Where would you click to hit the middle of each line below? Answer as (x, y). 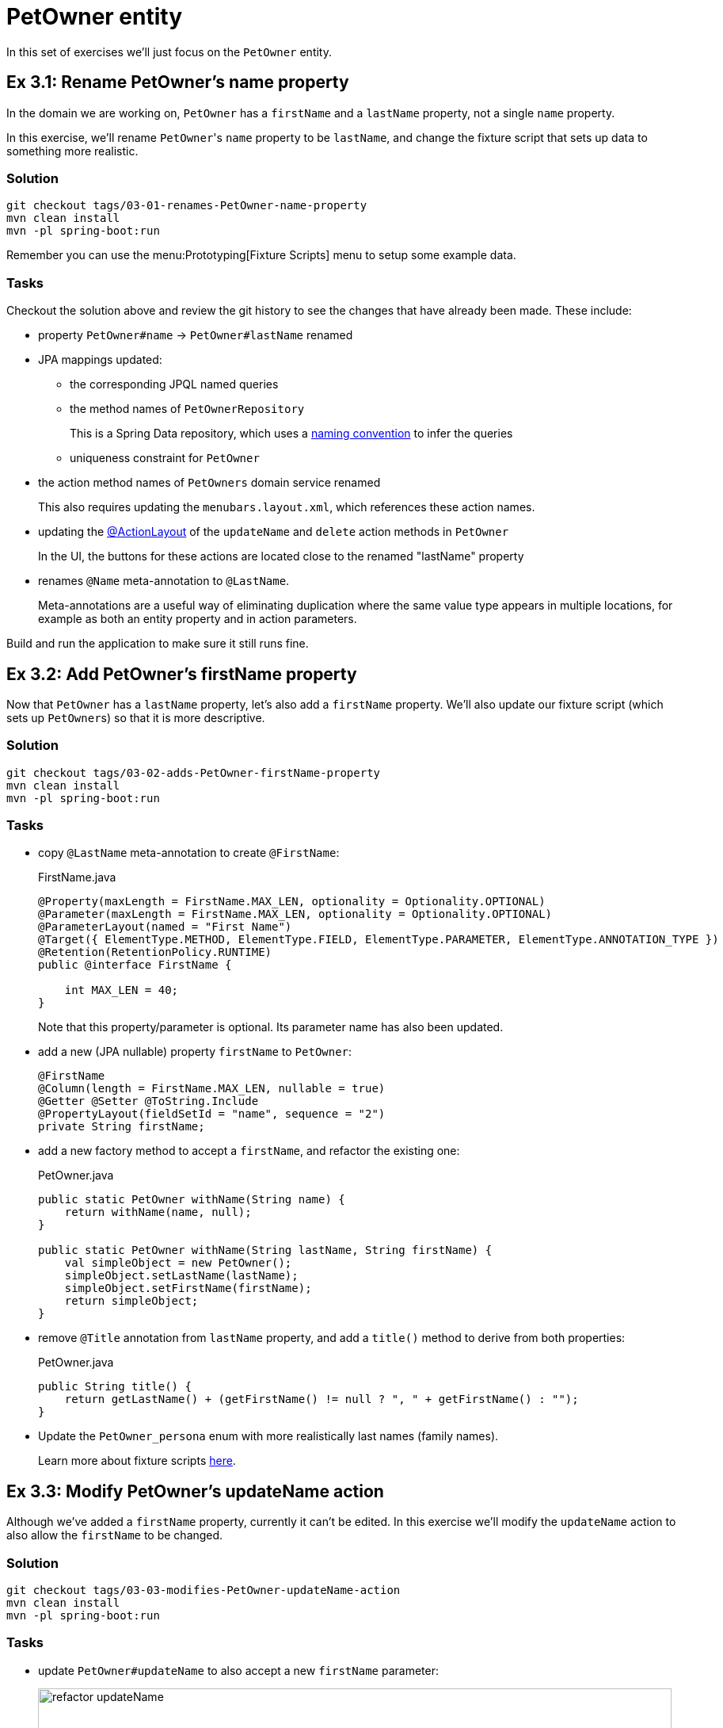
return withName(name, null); (158, 1212)
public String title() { (115, 1387)
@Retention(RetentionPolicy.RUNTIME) (155, 952)
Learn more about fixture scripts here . (137, 1461)
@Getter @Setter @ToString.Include (148, 1101)
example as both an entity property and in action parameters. (198, 619)
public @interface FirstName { (135, 965)
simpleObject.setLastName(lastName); (181, 1276)
